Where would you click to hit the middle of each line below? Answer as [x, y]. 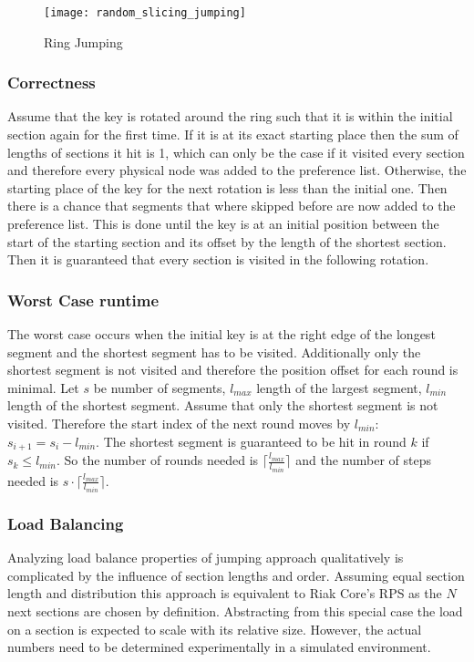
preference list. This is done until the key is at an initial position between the [223, 224]
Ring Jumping [83, 41]
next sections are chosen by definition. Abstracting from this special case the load [235, 610]
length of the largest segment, [339, 387]
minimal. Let [43, 387]
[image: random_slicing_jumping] [145, 13]
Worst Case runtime [83, 300]
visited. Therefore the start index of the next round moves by [179, 423]
